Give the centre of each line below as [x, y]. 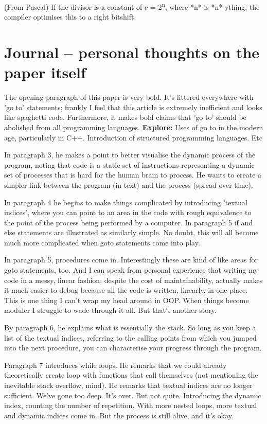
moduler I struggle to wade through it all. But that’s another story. [110, 310]
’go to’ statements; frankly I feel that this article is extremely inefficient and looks [133, 107]
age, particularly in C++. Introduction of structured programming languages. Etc [133, 137]
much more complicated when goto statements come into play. [102, 242]
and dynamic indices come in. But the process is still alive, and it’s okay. [119, 415]
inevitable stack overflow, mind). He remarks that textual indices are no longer [128, 385]
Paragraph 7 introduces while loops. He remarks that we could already [115, 365]
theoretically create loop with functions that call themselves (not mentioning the [131, 375]
